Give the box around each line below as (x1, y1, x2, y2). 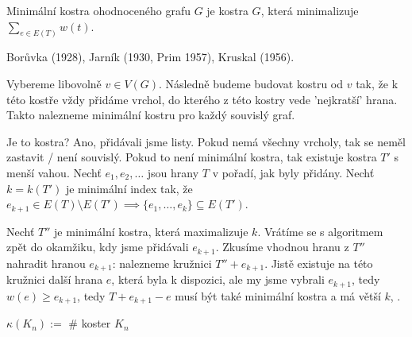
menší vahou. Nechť (6, 165, 102, 181)
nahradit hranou (6, 254, 86, 271)
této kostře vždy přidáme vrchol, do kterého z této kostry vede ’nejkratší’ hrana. (6, 91, 398, 107)
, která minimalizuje (260, 2, 359, 18)
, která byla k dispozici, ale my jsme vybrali (111, 271, 325, 288)
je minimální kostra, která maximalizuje (54, 223, 248, 239)
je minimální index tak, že (65, 180, 193, 196)
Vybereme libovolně (6, 76, 102, 92)
